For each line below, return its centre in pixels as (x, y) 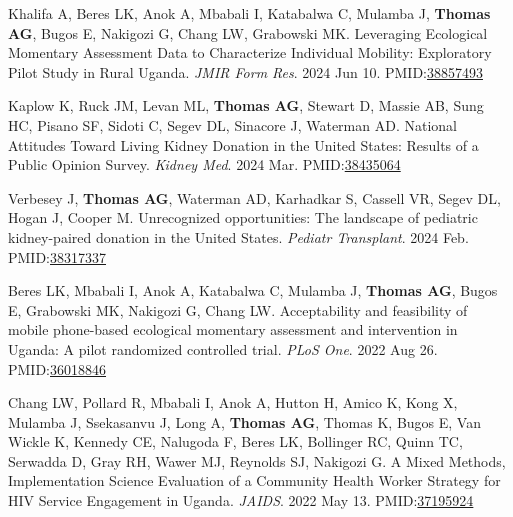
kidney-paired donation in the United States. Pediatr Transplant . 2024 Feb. (238, 236)
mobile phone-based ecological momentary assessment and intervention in (233, 329)
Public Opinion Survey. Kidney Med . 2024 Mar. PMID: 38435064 (204, 164)
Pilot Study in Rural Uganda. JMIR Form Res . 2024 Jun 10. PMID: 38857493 (245, 71)
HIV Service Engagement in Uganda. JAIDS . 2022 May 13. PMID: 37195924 (241, 500)
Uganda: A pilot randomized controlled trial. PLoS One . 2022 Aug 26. (223, 348)
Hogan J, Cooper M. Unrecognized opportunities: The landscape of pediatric (243, 217)
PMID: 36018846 (57, 368)
